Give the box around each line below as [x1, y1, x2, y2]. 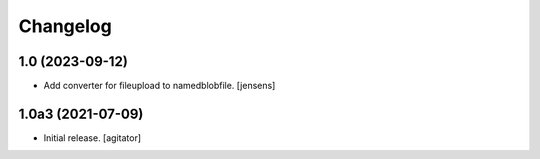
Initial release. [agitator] [43, 131, 142, 144]
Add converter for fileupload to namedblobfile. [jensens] [43, 80, 276, 92]
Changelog [18, 15, 112, 37]
